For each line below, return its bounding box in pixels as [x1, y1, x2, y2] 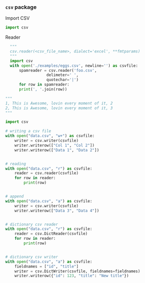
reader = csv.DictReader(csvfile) [14, 231, 88, 237]
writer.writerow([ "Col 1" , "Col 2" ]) [14, 143, 95, 148]
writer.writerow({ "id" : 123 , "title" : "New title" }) [14, 273, 129, 278]
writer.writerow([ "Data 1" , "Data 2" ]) [14, 147, 100, 152]
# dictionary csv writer [5, 254, 58, 260]
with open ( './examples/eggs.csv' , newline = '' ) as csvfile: [10, 63, 138, 68]
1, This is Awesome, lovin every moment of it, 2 [5, 100, 113, 106]
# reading [5, 161, 27, 166]
